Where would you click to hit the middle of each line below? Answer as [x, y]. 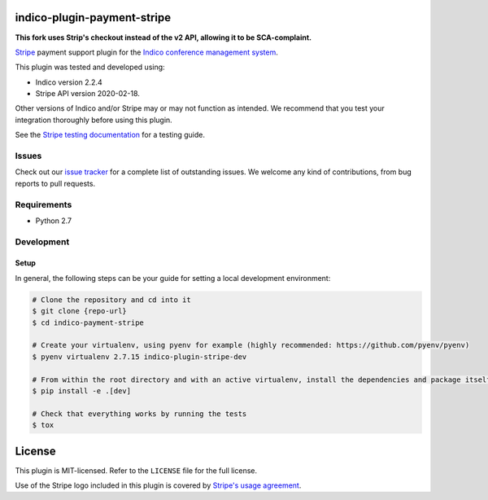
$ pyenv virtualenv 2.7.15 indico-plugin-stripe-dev [139, 357]
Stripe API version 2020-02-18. [87, 94]
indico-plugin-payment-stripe [93, 18]
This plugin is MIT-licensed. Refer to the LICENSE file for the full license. [136, 470]
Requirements [44, 204]
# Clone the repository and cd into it [111, 300]
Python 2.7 [54, 221]
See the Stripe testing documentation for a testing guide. [110, 135]
